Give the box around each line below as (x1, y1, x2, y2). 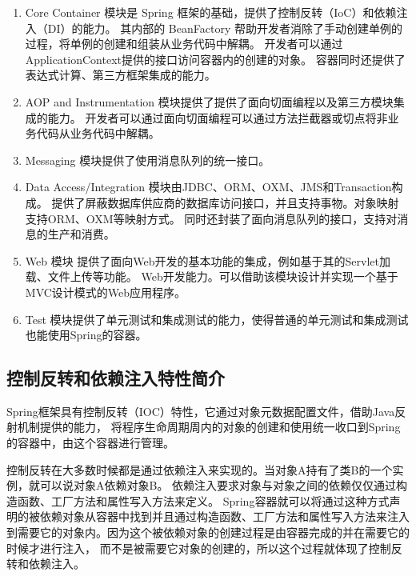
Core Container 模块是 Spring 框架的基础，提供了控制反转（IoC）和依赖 (25, 4, 397, 20)
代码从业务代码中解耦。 (36, 125, 160, 142)
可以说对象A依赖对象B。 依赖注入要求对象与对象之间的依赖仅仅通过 (39, 477, 397, 494)
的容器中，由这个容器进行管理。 (6, 434, 174, 451)
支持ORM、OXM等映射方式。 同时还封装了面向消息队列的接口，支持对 (25, 210, 398, 226)
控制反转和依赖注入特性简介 (6, 366, 225, 390)
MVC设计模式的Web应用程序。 (25, 283, 186, 300)
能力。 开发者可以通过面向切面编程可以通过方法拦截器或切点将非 (47, 109, 388, 126)
